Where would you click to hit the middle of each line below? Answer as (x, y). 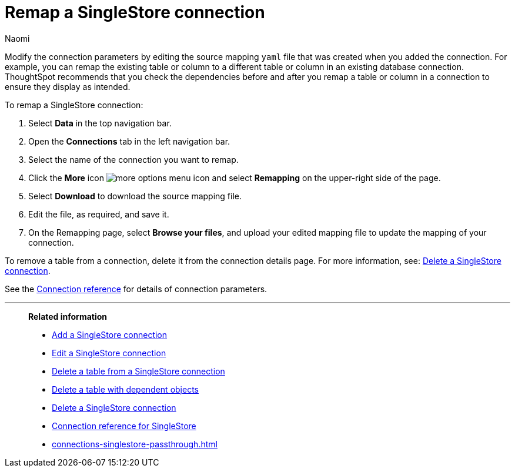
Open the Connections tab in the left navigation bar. (129, 141)
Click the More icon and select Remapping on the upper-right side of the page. (235, 178)
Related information (68, 316)
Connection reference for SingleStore (124, 426)
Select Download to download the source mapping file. (135, 196)
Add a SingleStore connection (110, 334)
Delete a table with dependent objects (125, 389)
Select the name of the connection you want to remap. (133, 159)
